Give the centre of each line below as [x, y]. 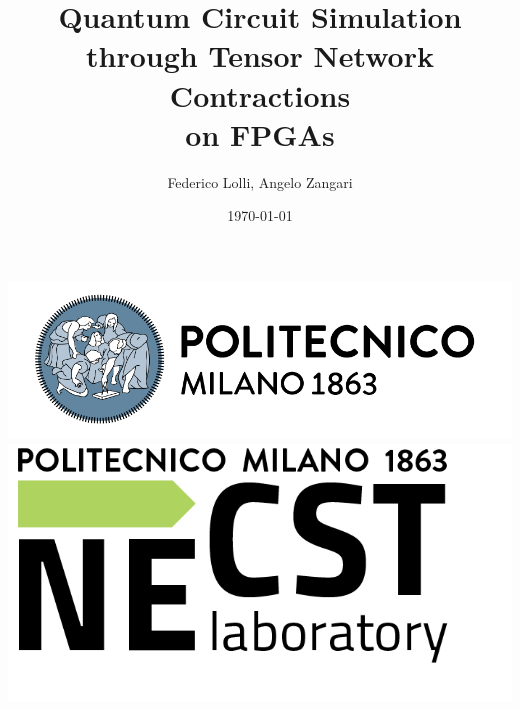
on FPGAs [260, 133]
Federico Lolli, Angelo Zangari [260, 181]
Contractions [260, 94]
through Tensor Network [260, 55]
